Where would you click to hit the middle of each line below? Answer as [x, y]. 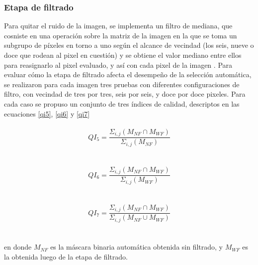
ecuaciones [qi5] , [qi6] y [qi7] [47, 113]
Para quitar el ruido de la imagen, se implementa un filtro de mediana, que [118, 26]
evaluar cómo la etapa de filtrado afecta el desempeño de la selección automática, [128, 74]
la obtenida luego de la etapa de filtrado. [66, 256]
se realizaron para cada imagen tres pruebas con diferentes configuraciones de [122, 84]
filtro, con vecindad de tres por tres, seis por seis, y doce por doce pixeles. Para [125, 94]
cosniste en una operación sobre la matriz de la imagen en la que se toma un [121, 35]
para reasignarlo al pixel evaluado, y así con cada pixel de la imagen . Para [118, 65]
